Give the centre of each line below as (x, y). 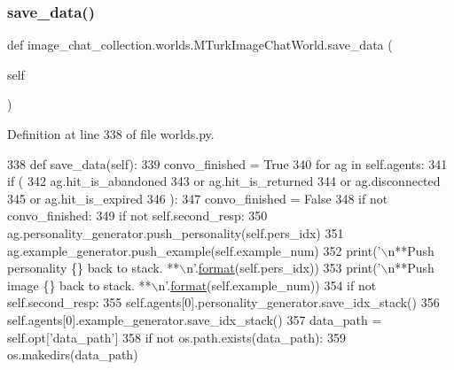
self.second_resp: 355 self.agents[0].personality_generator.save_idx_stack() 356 (223, 302)
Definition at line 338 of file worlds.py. (111, 134)
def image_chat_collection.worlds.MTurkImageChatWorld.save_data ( (200, 45)
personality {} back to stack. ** (94, 268)
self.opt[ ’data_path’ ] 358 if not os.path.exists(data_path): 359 (176, 337)
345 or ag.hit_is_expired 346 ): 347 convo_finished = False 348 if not (198, 198)
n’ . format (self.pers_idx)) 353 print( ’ (284, 268)
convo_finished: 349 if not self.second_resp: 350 (137, 216)
